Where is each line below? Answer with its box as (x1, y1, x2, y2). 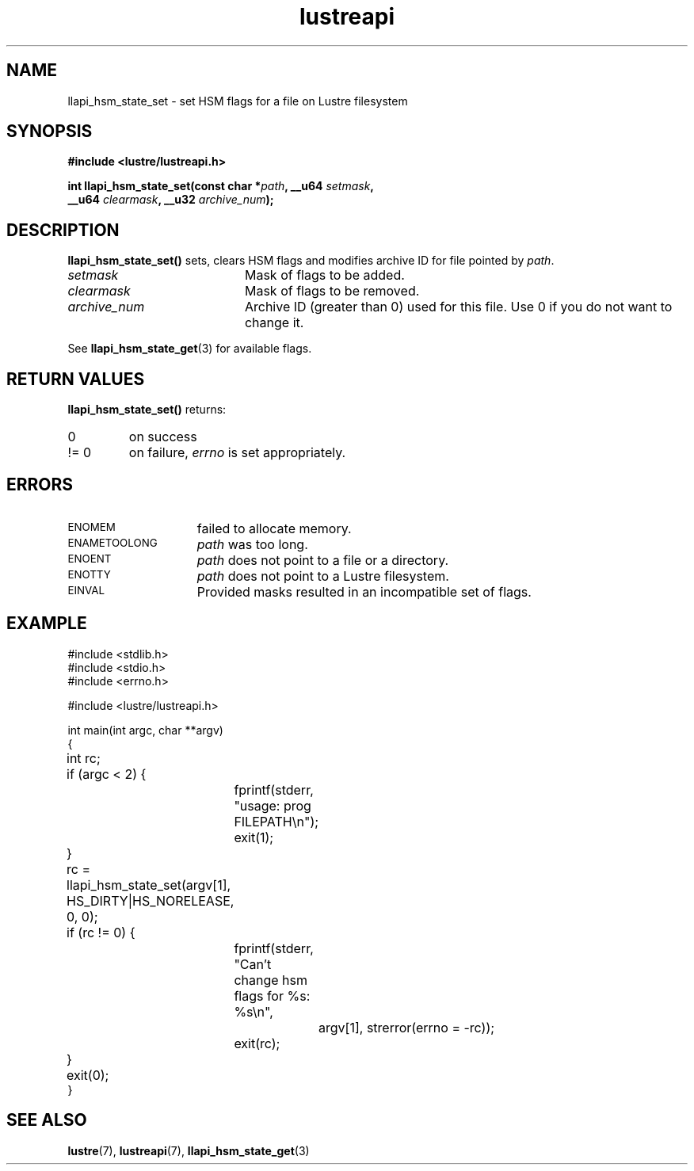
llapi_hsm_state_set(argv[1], (67, 876, 231, 893)
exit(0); (67, 1066, 109, 1083)
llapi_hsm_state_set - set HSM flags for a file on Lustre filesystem (67, 93, 408, 108)
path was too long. (196, 536, 308, 552)
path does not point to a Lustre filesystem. (196, 567, 449, 584)
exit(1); (234, 829, 274, 845)
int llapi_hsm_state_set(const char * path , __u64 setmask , (67, 179, 375, 193)
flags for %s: (234, 987, 311, 1004)
